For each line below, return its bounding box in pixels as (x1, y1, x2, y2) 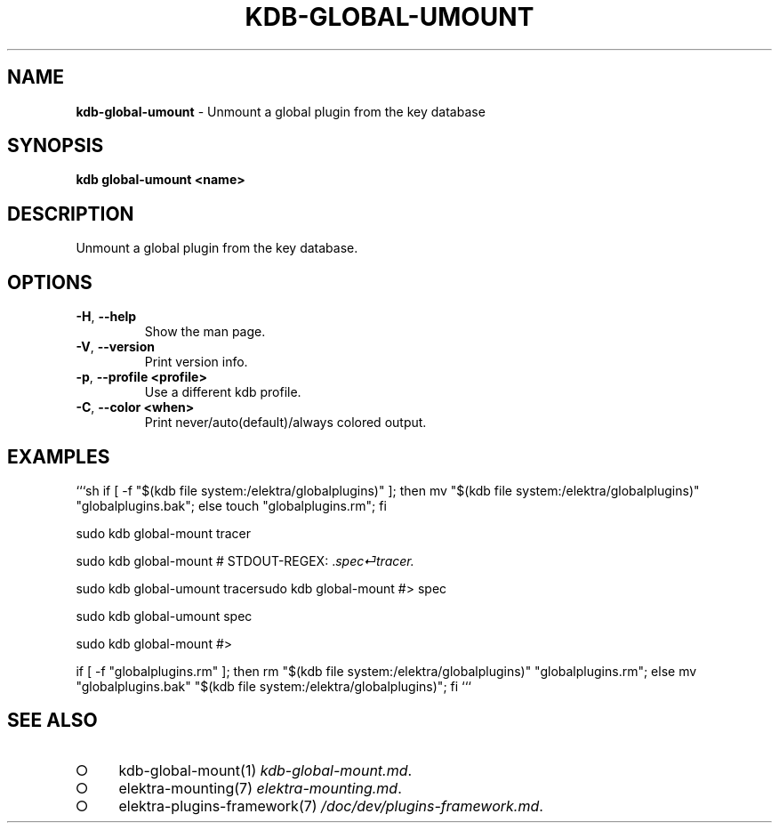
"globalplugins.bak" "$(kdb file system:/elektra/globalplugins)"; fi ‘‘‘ (76, 678, 471, 694)
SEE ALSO (7, 709, 98, 732)
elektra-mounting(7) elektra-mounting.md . (118, 778, 402, 797)
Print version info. (144, 354, 248, 370)
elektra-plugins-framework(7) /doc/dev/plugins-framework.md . (118, 796, 543, 815)
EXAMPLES (7, 445, 110, 468)
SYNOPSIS (7, 134, 104, 157)
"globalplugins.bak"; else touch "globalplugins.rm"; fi (76, 497, 387, 513)
